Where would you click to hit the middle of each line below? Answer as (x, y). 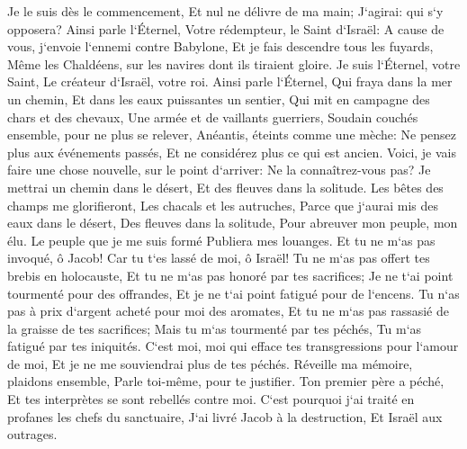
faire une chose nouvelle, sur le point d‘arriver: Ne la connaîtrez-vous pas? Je (219, 170)
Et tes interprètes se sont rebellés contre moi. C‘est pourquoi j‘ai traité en (211, 399)
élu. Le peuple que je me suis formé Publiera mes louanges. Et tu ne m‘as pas (221, 240)
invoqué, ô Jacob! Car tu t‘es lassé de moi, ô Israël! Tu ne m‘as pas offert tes (219, 258)
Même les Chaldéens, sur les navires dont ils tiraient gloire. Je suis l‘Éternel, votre (234, 63)
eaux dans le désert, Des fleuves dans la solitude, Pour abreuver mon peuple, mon (233, 223)
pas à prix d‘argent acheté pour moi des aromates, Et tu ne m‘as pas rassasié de (228, 311)
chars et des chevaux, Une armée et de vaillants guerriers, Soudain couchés (213, 117)
